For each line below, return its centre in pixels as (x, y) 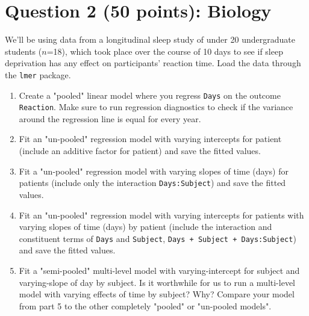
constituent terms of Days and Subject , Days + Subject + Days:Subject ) (158, 238)
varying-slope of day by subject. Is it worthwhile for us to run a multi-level (157, 282)
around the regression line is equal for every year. (110, 118)
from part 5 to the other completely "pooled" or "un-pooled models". (145, 305)
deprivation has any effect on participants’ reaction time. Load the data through (153, 63)
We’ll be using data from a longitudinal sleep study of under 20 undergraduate (150, 39)
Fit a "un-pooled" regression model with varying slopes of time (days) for (154, 171)
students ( (23, 51)
